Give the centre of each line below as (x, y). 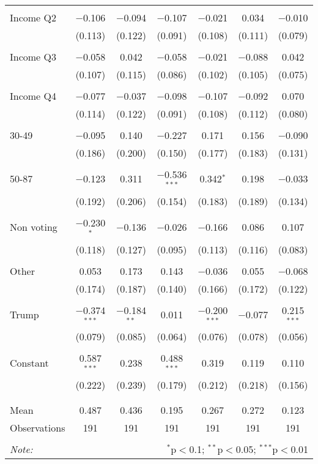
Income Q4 (33, 96)
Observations (38, 428)
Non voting (34, 227)
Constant (29, 362)
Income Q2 (33, 17)
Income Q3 (33, 57)
